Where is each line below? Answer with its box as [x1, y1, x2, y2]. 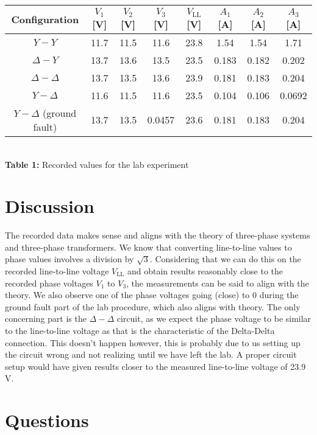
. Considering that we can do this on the [149, 252, 301, 265]
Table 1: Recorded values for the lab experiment [5, 158, 189, 170]
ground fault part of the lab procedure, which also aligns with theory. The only [5, 300, 301, 313]
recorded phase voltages [5, 276, 93, 289]
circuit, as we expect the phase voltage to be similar [116, 312, 312, 325]
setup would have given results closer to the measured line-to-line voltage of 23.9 [5, 360, 306, 372]
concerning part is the [5, 312, 87, 325]
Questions [5, 408, 89, 433]
